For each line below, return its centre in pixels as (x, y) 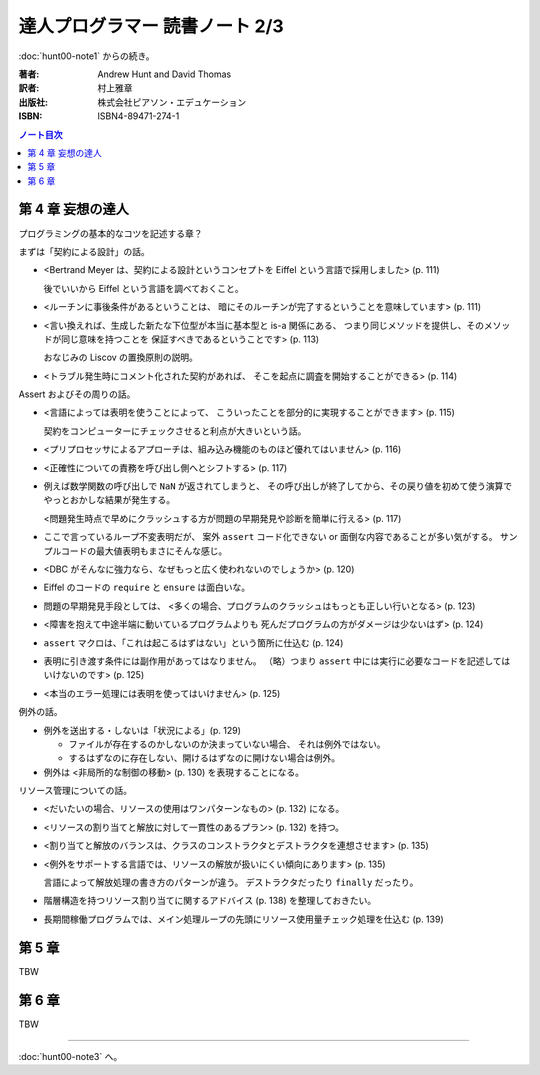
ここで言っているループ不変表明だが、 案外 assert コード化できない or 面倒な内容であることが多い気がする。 (270, 537)
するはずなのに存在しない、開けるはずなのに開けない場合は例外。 (204, 758)
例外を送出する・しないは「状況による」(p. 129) (142, 730)
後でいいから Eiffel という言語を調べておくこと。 (143, 288)
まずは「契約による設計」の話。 (84, 251)
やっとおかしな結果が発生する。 (109, 500)
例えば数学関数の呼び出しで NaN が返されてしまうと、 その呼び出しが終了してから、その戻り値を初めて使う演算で (278, 486)
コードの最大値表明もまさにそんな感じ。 (144, 551)
